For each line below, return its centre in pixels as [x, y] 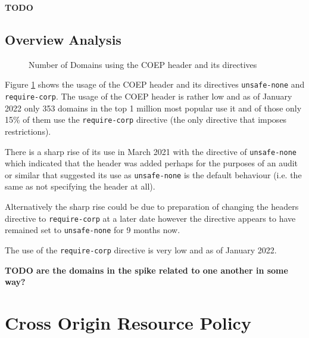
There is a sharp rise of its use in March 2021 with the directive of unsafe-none [151, 151]
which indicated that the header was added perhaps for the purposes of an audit [152, 163]
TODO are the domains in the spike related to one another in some [146, 270]
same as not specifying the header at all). [80, 186]
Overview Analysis [63, 39]
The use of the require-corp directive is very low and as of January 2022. [141, 249]
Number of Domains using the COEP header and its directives [143, 64]
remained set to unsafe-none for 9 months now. [93, 230]
